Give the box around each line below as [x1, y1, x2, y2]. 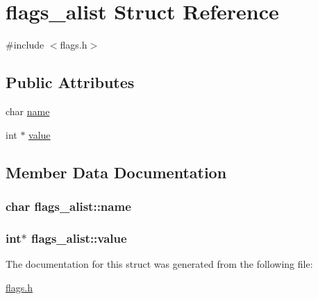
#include [6, 37, 44, 52]
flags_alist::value [31, 229, 127, 246]
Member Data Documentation [6, 161, 227, 182]
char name [6, 103, 50, 118]
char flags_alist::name [6, 197, 131, 214]
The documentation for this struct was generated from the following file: [6, 256, 313, 271]
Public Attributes [6, 71, 135, 93]
